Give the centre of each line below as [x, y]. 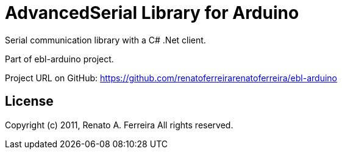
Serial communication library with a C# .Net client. [105, 40]
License [29, 101]
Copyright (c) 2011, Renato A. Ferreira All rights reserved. [119, 125]
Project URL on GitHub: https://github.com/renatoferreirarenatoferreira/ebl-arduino [171, 78]
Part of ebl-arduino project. [59, 59]
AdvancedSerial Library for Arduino [152, 13]
